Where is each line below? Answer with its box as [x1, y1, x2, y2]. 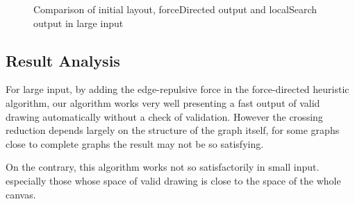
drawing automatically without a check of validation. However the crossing [6, 109, 323, 124]
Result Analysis [6, 49, 120, 71]
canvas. [6, 187, 36, 201]
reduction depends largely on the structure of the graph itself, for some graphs [6, 123, 340, 137]
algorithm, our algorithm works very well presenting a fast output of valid [6, 95, 320, 110]
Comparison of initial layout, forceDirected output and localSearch [33, 2, 317, 16]
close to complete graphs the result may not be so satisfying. [6, 136, 264, 151]
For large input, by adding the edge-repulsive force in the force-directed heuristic [6, 82, 349, 96]
